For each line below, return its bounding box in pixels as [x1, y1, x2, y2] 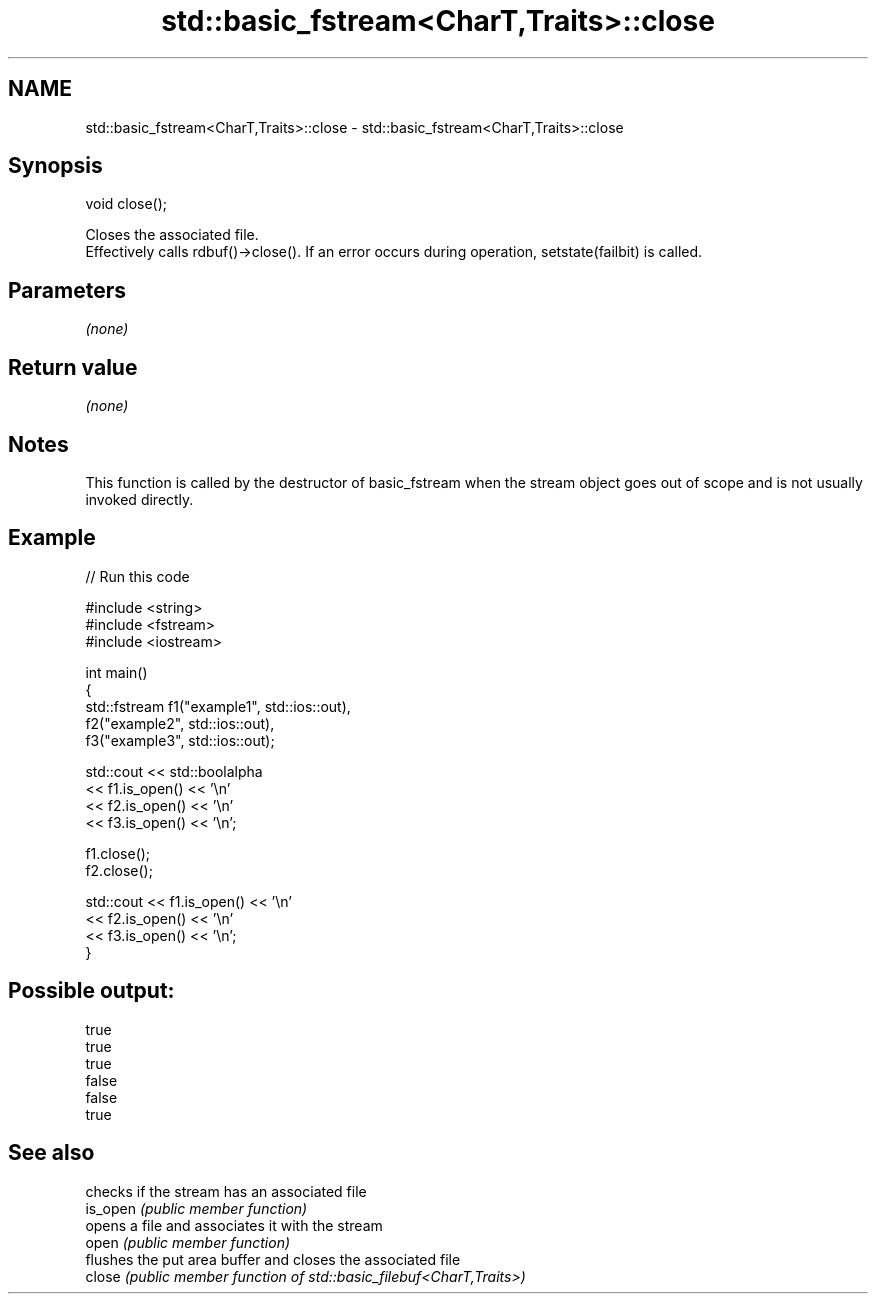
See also [8, 1140, 95, 1166]
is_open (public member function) [85, 1199, 308, 1217]
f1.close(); [85, 844, 151, 862]
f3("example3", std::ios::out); [85, 731, 275, 749]
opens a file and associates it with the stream [85, 1216, 383, 1234]
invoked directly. [85, 490, 194, 508]
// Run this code [85, 567, 190, 585]
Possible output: [8, 978, 175, 1004]
